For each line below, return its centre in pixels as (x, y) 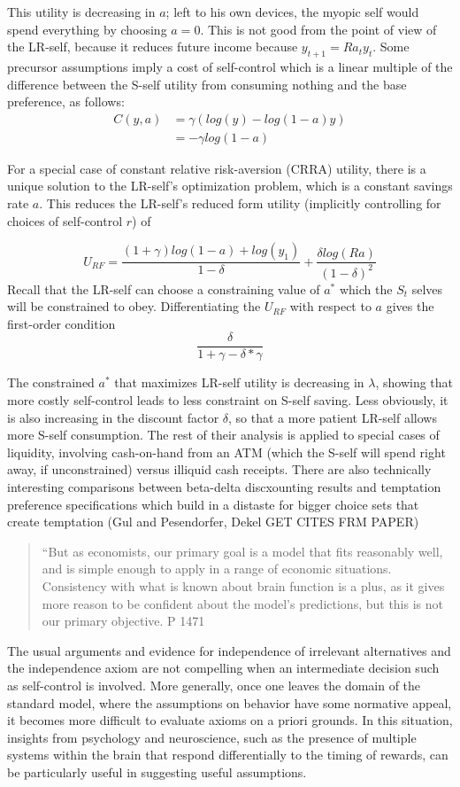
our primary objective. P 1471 (123, 621)
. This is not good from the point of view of (318, 29)
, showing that (414, 382)
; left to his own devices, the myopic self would (292, 12)
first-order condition (61, 323)
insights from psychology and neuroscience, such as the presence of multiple (212, 737)
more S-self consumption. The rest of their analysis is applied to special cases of (223, 435)
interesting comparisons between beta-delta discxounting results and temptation (224, 486)
